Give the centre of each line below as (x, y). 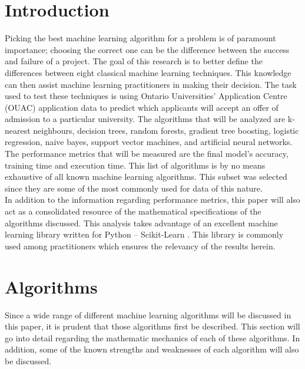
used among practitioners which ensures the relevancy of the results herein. (140, 246)
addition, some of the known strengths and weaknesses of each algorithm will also (152, 349)
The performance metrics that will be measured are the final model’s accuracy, (147, 154)
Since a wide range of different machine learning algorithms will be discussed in (148, 314)
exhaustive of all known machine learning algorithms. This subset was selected (146, 177)
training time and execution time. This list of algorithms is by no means (135, 165)
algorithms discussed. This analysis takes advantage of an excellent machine (141, 223)
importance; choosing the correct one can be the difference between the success (147, 49)
